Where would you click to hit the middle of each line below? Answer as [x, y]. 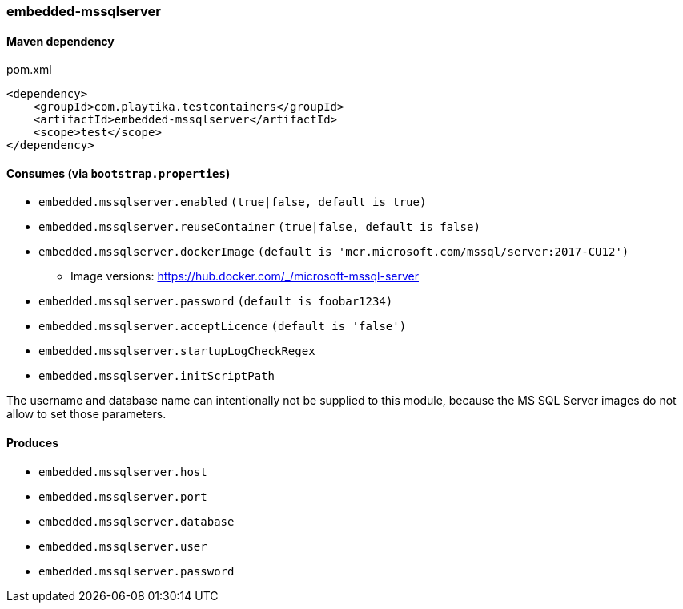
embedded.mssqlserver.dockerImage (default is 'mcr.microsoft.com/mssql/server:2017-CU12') [334, 252]
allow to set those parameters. [86, 414]
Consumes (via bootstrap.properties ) [119, 173]
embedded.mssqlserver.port [123, 496]
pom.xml [29, 70]
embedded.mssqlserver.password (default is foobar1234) [216, 302]
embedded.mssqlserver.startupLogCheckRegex [177, 351]
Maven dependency [60, 41]
